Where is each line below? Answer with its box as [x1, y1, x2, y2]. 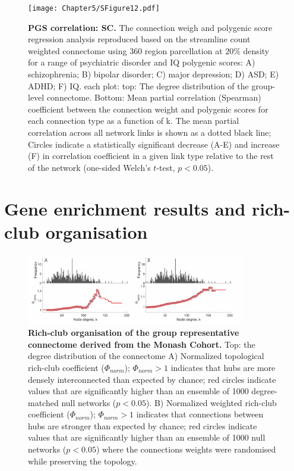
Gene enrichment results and [4, 196, 246, 220]
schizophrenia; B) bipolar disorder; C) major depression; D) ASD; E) [28, 68, 279, 80]
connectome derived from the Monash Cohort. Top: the [28, 338, 255, 350]
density [243, 44, 270, 57]
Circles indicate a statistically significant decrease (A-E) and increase [28, 138, 280, 150]
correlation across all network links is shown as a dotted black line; [28, 126, 271, 138]
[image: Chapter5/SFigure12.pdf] [28, 4, 160, 13]
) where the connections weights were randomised [96, 443, 276, 456]
